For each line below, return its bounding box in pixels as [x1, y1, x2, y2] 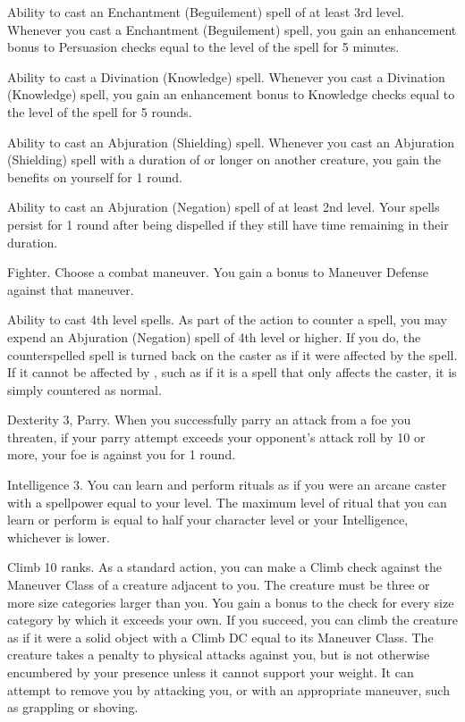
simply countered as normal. [7, 380, 162, 399]
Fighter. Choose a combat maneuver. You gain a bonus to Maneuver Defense [7, 263, 428, 281]
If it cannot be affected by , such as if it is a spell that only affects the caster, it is [7, 363, 457, 382]
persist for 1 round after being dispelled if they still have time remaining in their [7, 214, 449, 233]
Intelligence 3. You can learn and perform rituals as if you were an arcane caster [7, 475, 447, 494]
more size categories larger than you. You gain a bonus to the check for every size [7, 592, 454, 611]
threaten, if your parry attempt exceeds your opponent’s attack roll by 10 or [7, 427, 426, 446]
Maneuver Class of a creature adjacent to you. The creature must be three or [7, 575, 430, 594]
